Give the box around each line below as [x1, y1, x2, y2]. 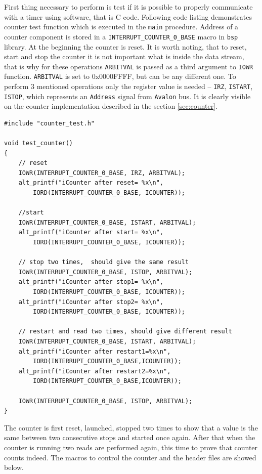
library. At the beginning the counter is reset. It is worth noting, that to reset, [4, 41, 247, 52]
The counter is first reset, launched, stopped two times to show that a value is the [4, 422, 258, 433]
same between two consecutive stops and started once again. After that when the [4, 432, 255, 443]
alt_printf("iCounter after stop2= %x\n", [18, 298, 163, 306]
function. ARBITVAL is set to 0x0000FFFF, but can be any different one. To [4, 71, 236, 81]
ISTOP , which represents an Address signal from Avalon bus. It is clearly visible [4, 91, 251, 101]
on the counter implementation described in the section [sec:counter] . [4, 101, 217, 111]
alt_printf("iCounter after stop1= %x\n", [18, 278, 163, 286]
